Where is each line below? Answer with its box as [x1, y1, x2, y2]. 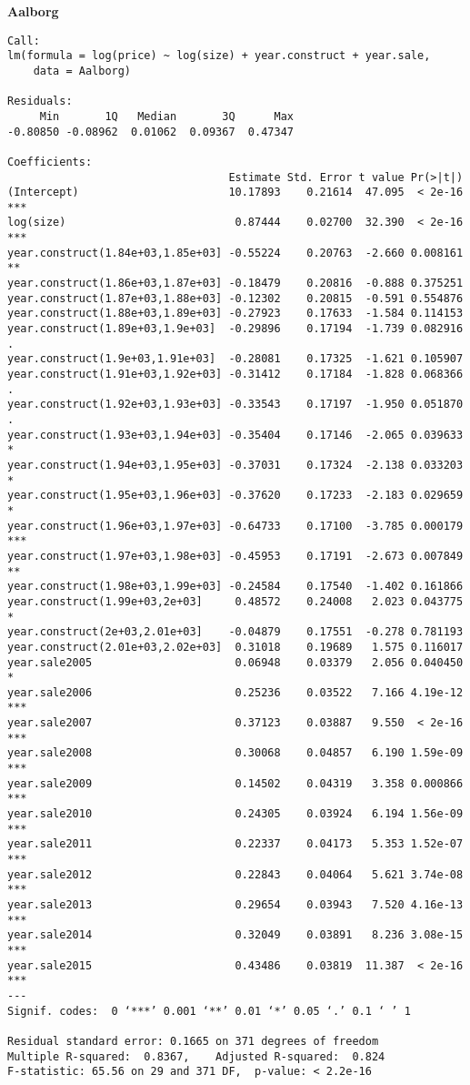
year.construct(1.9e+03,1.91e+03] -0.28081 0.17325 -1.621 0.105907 [7, 352, 464, 366]
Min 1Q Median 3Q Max [39, 109, 294, 123]
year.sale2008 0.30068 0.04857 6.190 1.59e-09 [7, 746, 464, 760]
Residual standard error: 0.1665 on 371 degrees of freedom [7, 1034, 379, 1048]
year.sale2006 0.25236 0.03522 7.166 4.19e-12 [7, 685, 464, 699]
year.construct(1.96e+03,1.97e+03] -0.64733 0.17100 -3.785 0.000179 [7, 519, 464, 532]
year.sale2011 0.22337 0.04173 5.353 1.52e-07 [7, 837, 464, 851]
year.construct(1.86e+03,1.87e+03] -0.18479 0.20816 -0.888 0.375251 [7, 277, 464, 290]
